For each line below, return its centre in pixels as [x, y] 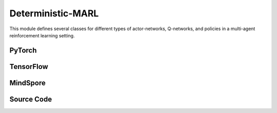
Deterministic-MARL [54, 13]
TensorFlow [29, 66]
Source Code [31, 99]
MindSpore [27, 83]
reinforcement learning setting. [42, 35]
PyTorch [23, 50]
